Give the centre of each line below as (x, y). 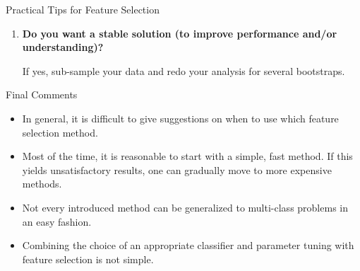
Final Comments (42, 94)
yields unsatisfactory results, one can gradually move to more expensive (177, 169)
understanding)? (63, 47)
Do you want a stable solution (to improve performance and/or (180, 33)
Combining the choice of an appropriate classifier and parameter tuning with (188, 245)
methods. (42, 184)
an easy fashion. (57, 221)
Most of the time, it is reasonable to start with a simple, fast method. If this (187, 156)
